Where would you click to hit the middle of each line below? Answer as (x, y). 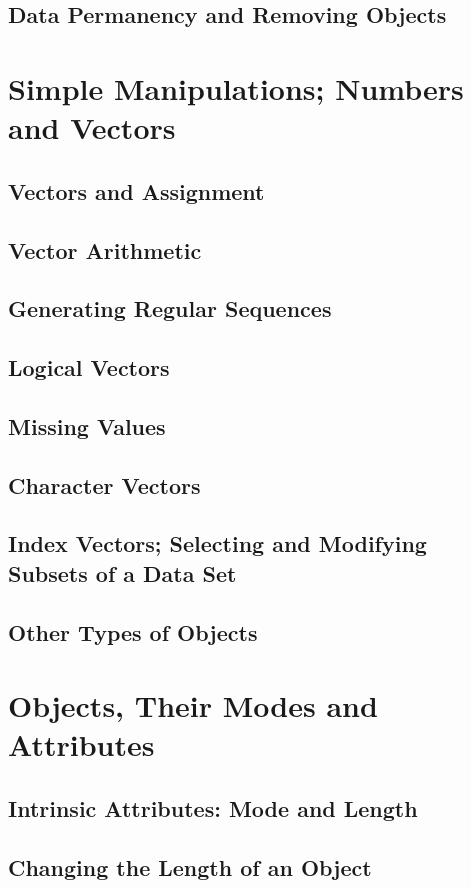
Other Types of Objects (133, 631)
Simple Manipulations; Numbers (236, 87)
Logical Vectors (89, 367)
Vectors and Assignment (136, 190)
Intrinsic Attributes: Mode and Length (213, 807)
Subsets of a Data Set (122, 572)
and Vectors (92, 127)
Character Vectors (104, 484)
